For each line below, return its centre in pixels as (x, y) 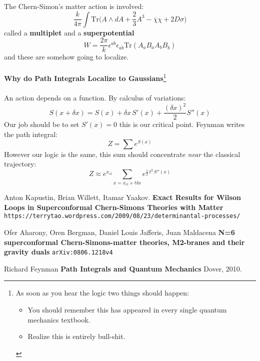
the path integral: (31, 134)
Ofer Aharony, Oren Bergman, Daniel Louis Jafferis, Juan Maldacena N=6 (119, 232)
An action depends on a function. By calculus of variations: (95, 98)
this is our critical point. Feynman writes (182, 124)
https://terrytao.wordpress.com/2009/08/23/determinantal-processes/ (122, 216)
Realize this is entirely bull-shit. (76, 336)
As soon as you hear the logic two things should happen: (102, 293)
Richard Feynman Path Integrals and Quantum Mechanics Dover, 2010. (123, 268)
